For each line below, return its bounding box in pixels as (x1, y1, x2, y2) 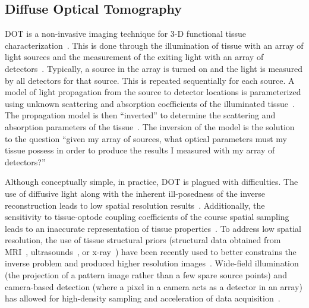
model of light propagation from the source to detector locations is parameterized (5, 86, 301, 98)
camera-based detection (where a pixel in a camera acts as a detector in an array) (5, 280, 302, 293)
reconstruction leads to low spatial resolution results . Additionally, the (5, 199, 265, 211)
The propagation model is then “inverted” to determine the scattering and (5, 109, 276, 121)
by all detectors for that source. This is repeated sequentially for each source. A (5, 74, 295, 86)
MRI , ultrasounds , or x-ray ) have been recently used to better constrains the (5, 245, 297, 257)
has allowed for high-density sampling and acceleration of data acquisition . (5, 292, 280, 304)
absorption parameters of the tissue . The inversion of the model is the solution (5, 120, 295, 133)
